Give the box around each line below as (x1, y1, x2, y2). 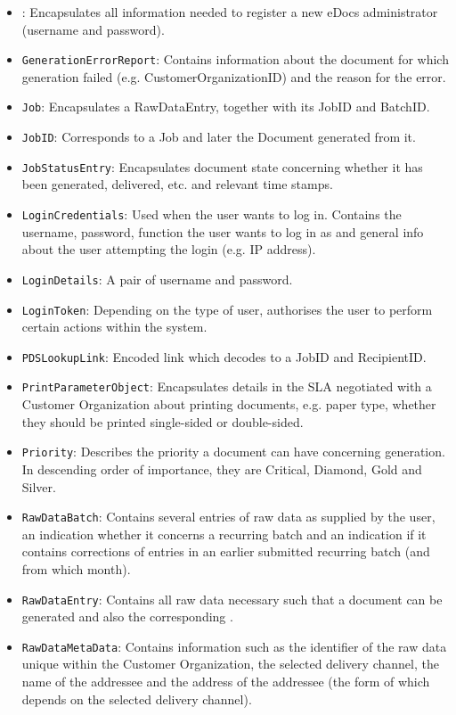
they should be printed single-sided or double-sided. (21, 412, 304, 431)
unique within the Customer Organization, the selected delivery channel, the (21, 654, 439, 673)
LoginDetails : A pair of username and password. (21, 269, 293, 288)
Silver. (21, 477, 56, 496)
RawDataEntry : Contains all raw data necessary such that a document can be (21, 589, 443, 608)
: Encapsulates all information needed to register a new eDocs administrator (21, 3, 438, 21)
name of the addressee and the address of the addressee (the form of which (21, 672, 430, 691)
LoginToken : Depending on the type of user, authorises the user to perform (21, 300, 433, 318)
